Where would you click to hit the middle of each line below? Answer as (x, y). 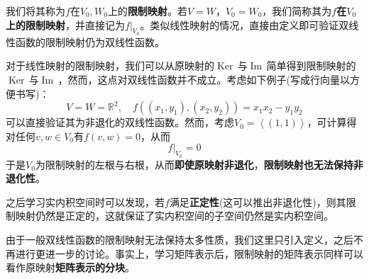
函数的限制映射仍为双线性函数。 (90, 41)
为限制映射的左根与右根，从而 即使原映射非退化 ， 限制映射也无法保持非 (199, 164)
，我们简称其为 (297, 11)
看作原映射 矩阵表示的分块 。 (70, 267)
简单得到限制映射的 (311, 66)
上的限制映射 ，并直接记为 (65, 24)
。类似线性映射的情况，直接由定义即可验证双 (244, 24)
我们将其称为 (35, 11)
